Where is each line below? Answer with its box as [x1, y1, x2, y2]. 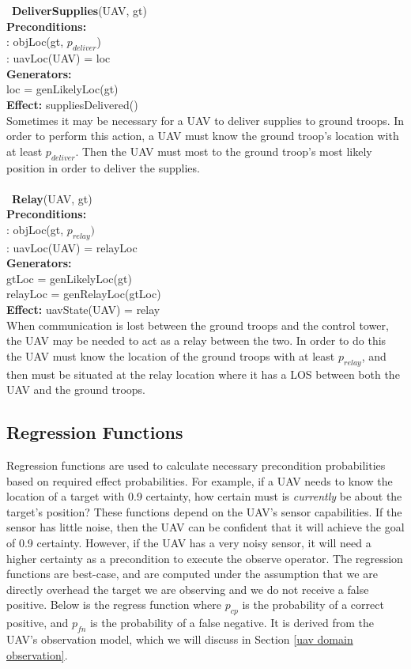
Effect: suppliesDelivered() [6, 96, 138, 112]
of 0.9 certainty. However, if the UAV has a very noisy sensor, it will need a [6, 535, 371, 551]
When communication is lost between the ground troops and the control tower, [6, 316, 389, 333]
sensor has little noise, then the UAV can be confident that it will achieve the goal [6, 519, 405, 535]
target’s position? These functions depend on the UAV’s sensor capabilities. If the [6, 503, 402, 520]
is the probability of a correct [242, 596, 384, 613]
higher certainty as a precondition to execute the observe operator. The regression [6, 550, 403, 566]
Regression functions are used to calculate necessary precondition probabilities [6, 457, 386, 474]
